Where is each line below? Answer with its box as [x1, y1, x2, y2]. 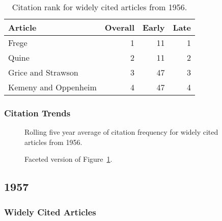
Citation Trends [4, 106, 71, 119]
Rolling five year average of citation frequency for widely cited [24, 127, 218, 137]
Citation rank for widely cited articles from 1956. [12, 1, 187, 13]
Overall [104, 21, 134, 33]
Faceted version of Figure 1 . [24, 154, 113, 164]
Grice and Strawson [8, 66, 78, 78]
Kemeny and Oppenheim [8, 81, 97, 93]
